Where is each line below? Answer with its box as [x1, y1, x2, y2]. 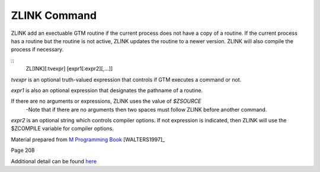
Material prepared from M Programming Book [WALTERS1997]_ [11, 136, 165, 143]
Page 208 [11, 147, 35, 154]
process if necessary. [11, 46, 64, 53]
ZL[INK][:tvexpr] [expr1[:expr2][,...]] [25, 65, 113, 72]
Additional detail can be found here [11, 157, 97, 165]
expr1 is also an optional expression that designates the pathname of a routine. [11, 86, 203, 94]
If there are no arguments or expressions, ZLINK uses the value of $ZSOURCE [11, 98, 201, 105]
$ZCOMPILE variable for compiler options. [11, 125, 114, 132]
